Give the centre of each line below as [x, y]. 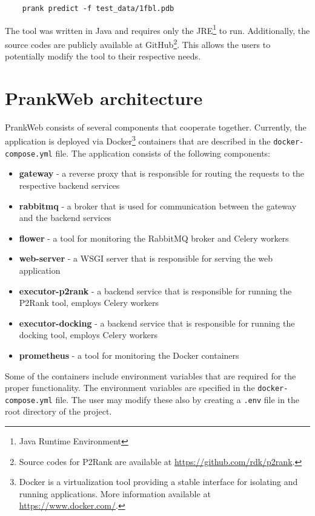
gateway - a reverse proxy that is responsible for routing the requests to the [162, 173]
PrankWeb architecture [104, 97]
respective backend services [69, 185]
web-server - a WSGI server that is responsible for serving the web [146, 258]
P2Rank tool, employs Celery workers [89, 303]
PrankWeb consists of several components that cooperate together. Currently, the [156, 127]
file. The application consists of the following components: [163, 153]
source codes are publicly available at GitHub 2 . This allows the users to [138, 43]
